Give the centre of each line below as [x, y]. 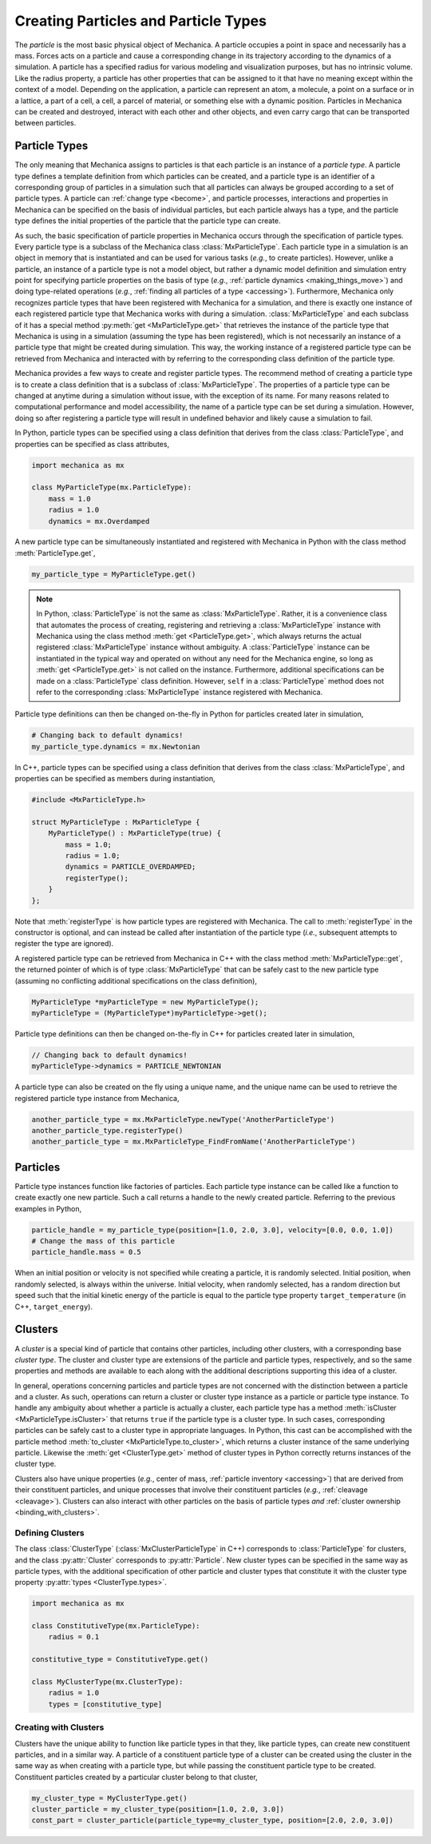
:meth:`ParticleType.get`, [55, 553]
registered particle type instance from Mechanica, [97, 1098]
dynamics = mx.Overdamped [99, 521]
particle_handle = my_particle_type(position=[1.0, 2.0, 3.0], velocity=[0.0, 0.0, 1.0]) [213, 1230]
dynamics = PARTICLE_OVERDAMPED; [130, 867]
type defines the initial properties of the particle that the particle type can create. [148, 221]
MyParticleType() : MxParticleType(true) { [134, 833]
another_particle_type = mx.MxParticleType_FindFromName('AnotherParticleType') [194, 1142]
